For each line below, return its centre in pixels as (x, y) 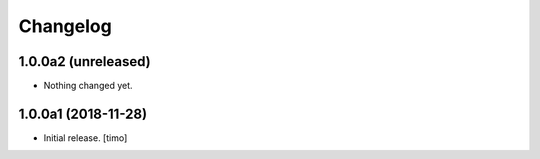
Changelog (65, 26)
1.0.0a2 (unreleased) (84, 61)
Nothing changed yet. (88, 86)
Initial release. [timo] (85, 137)
